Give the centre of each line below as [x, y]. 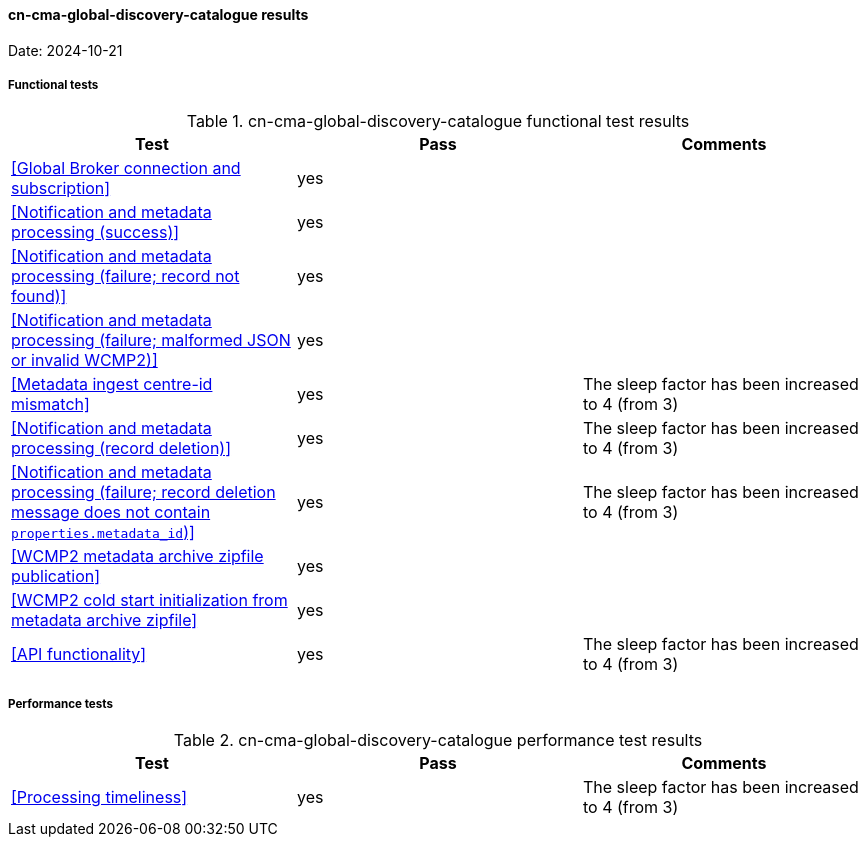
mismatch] [50, 404]
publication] [56, 576]
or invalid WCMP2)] [84, 360]
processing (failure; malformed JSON [151, 340]
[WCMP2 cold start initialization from [149, 600]
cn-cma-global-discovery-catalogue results [158, 14]
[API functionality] [79, 654]
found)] [39, 296]
